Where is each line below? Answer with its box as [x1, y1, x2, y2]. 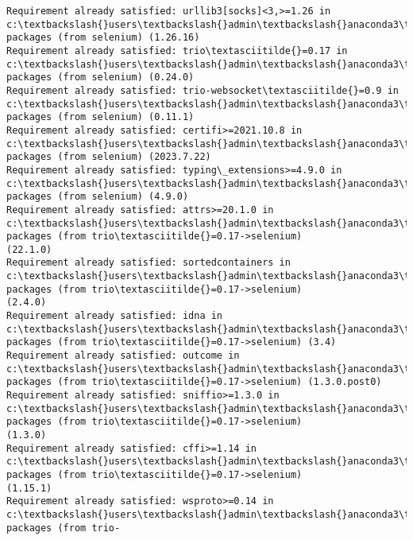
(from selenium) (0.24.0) [57, 72, 195, 84]
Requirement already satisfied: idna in [6, 310, 223, 322]
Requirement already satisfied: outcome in [6, 350, 240, 362]
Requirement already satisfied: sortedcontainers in [6, 257, 291, 269]
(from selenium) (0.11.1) [57, 111, 195, 123]
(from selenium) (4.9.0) [57, 191, 189, 203]
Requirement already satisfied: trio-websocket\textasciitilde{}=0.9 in [6, 84, 399, 96]
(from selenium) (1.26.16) [57, 32, 200, 44]
